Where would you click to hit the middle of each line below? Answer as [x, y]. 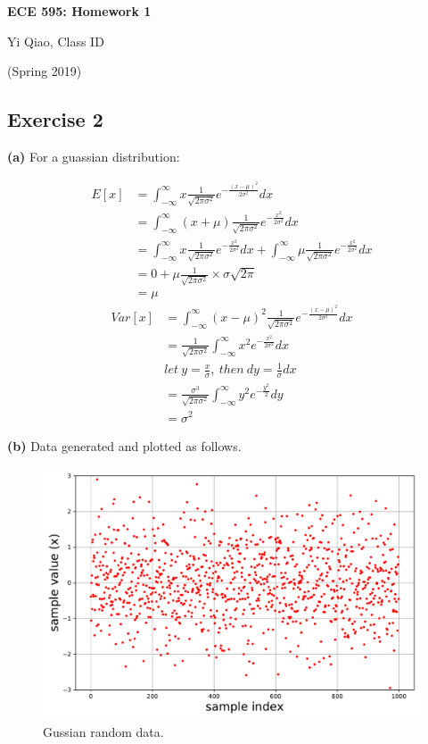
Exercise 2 [55, 119]
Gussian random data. [103, 732]
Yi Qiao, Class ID [56, 41]
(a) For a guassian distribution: [94, 156]
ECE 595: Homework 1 [79, 11]
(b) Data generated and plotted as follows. [124, 445]
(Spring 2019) [45, 71]
